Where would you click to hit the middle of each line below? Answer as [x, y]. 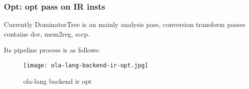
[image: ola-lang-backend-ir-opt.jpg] [86, 65]
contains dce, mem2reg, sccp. [47, 33]
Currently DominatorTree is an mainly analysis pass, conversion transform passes [125, 24]
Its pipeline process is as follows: [52, 50]
